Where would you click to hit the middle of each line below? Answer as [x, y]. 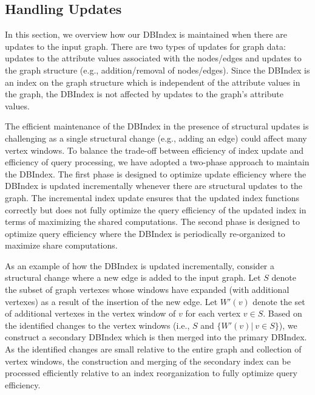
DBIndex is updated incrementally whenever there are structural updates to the [154, 186]
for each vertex [213, 313]
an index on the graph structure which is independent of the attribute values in [153, 82]
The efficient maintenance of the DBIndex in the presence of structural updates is [157, 126]
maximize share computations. [61, 245]
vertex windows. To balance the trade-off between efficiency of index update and [154, 150]
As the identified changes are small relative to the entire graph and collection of [153, 349]
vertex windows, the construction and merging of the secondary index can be [148, 361]
